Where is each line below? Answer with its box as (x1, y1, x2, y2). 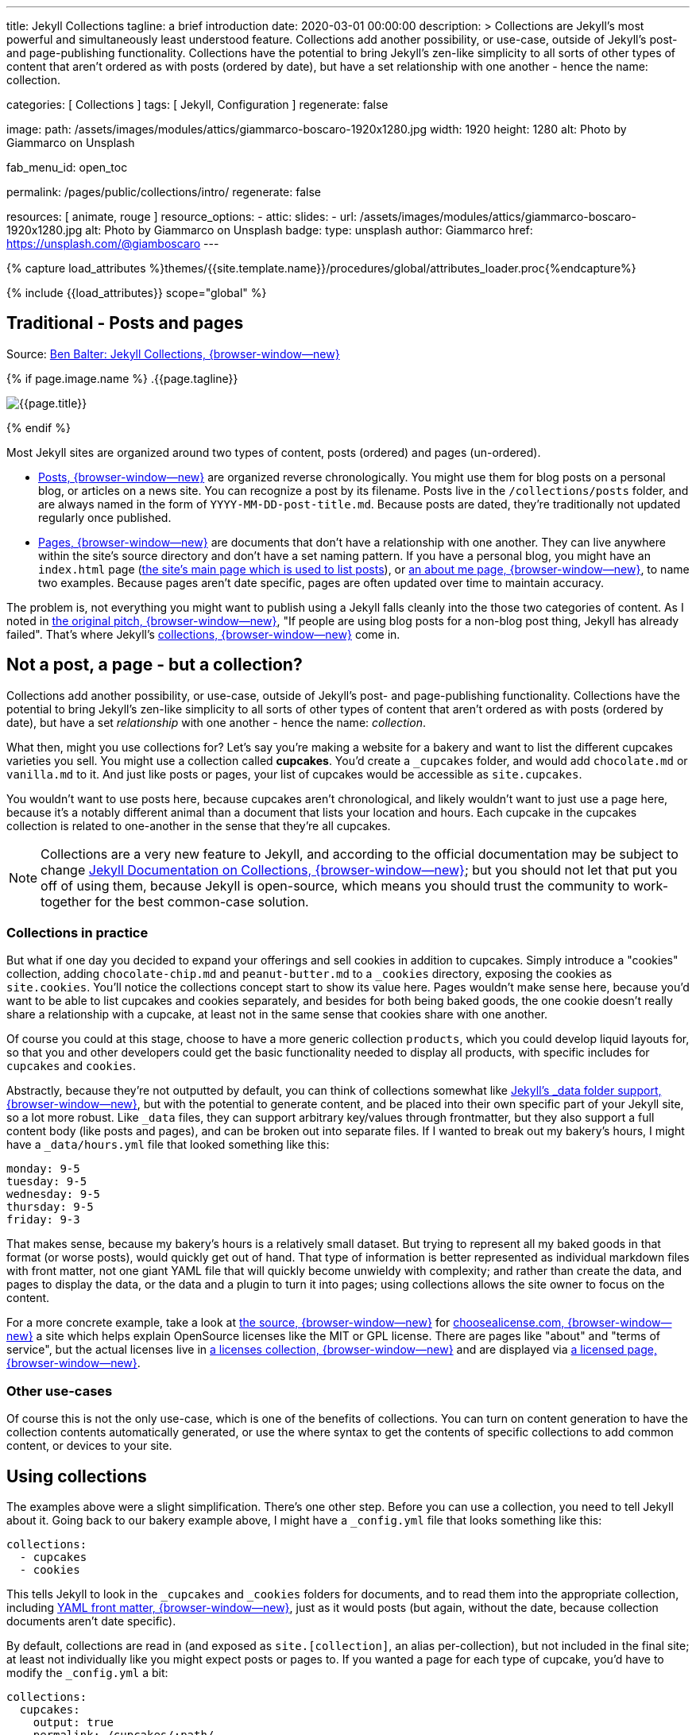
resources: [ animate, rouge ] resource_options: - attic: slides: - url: (6, 210, 357, 223)
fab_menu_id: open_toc (6, 160, 128, 174)
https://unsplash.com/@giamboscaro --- (6, 237, 219, 250)
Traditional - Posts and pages (6, 313, 244, 334)
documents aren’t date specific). (6, 1614, 176, 1629)
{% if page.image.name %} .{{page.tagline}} (6, 371, 238, 385)
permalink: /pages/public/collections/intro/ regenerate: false (6, 185, 322, 199)
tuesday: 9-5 (6, 1175, 87, 1188)
